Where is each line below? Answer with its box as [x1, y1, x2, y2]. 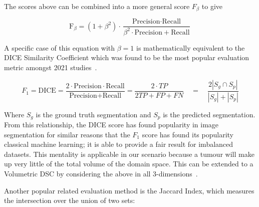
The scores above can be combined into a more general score [4, 1, 190, 11]
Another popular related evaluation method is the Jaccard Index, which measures [4, 185, 254, 195]
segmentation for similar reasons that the [4, 129, 130, 139]
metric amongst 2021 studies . [4, 62, 97, 73]
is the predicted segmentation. [163, 109, 255, 119]
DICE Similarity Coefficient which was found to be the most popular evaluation [4, 52, 249, 63]
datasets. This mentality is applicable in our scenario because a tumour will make [4, 148, 254, 159]
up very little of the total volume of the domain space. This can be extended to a [4, 158, 253, 169]
